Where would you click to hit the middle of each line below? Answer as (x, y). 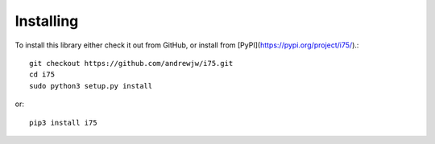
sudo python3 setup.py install (91, 86)
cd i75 (42, 75)
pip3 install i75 (63, 122)
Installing (47, 21)
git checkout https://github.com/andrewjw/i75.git (131, 63)
